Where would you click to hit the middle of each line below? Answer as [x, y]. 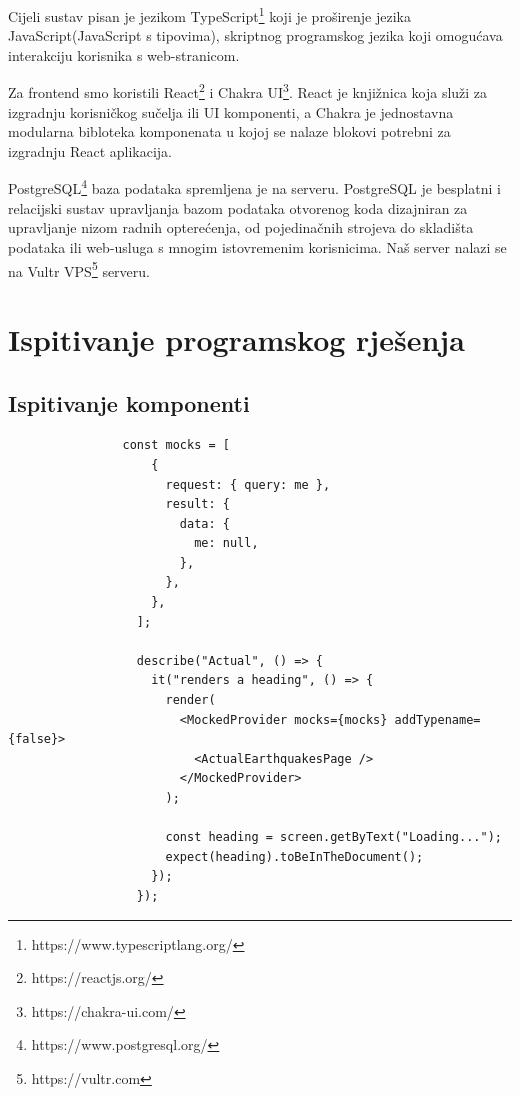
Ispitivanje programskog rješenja [236, 338]
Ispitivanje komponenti [129, 402]
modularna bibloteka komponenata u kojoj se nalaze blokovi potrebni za [229, 131]
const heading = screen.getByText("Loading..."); [333, 837]
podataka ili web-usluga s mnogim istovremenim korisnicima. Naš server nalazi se [257, 246]
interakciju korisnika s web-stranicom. [124, 54]
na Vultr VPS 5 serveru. [79, 269]
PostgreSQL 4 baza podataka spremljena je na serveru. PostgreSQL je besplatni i [254, 187]
